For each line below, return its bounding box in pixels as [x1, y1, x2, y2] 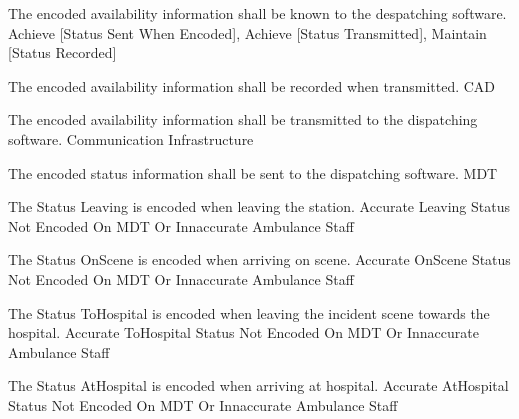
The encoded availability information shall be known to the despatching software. [8, 3, 507, 23]
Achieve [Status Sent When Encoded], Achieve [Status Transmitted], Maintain [8, 22, 487, 43]
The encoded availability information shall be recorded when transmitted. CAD [8, 75, 496, 96]
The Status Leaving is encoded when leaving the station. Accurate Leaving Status [8, 196, 511, 217]
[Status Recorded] [8, 42, 117, 63]
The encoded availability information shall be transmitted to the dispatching [8, 109, 478, 130]
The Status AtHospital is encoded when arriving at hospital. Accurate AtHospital [8, 375, 509, 396]
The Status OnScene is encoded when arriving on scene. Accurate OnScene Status [8, 249, 511, 270]
